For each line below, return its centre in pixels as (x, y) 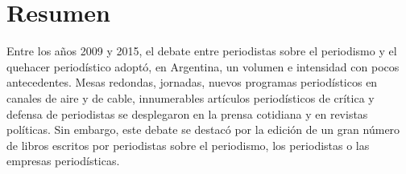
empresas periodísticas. (63, 161)
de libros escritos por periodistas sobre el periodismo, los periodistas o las (188, 145)
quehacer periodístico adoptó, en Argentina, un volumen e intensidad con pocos (203, 66)
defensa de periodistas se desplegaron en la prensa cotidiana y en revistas (187, 113)
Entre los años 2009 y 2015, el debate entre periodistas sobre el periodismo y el (202, 51)
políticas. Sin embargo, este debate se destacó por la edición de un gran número (203, 129)
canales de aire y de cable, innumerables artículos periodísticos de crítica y (191, 97)
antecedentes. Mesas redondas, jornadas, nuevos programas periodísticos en (192, 82)
